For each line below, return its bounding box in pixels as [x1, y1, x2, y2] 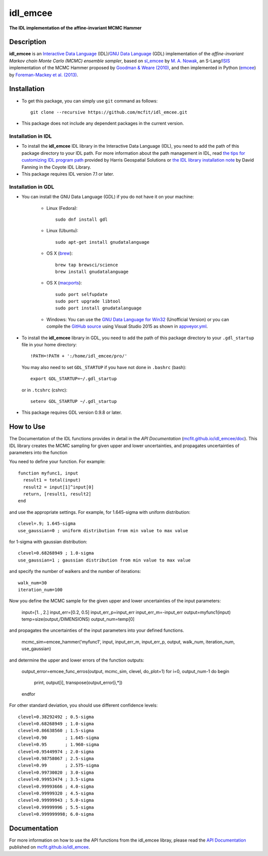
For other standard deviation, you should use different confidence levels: [9, 702, 158, 708]
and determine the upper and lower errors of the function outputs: [9, 657, 144, 663]
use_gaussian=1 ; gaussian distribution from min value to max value [18, 557, 191, 563]
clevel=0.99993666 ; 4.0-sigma [18, 783, 94, 789]
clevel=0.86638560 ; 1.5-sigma [18, 728, 94, 734]
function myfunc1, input [18, 470, 78, 476]
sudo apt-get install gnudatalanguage [55, 239, 150, 245]
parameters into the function [9, 450, 68, 456]
